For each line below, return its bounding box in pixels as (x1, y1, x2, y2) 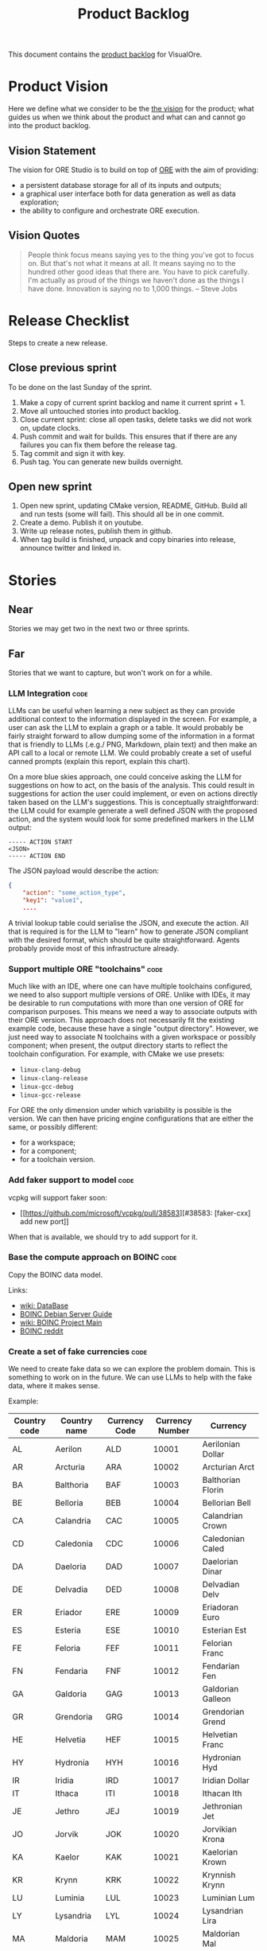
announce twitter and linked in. (19, 543, 122, 553)
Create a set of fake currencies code (8, 1346, 148, 1357)
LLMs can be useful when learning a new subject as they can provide (8, 706, 236, 716)
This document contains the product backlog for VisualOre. (8, 49, 203, 60)
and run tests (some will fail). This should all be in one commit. (19, 509, 225, 519)
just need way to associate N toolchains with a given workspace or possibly (8, 1032, 257, 1042)
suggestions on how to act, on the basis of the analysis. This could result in (8, 781, 255, 790)
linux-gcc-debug (19, 1083, 74, 1091)
